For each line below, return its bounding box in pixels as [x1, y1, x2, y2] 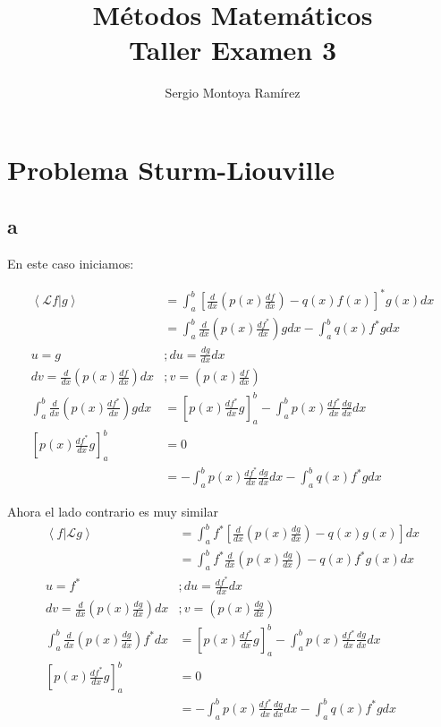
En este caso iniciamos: [7, 254, 134, 273]
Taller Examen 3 [128, 31, 337, 68]
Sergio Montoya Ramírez [165, 83, 301, 102]
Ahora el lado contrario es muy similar [7, 502, 218, 521]
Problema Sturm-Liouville [7, 150, 335, 187]
